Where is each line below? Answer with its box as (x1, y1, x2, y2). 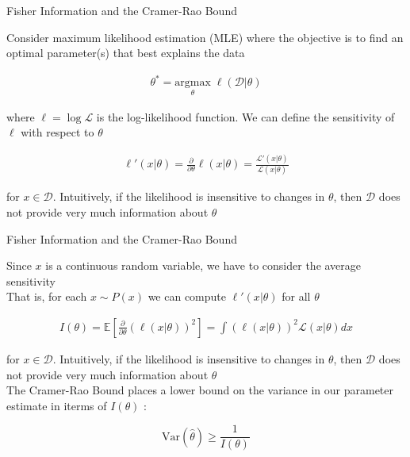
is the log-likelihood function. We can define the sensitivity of (96, 108, 395, 125)
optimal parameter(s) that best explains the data (6, 44, 245, 61)
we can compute (148, 288, 226, 305)
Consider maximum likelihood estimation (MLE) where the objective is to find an (6, 29, 404, 45)
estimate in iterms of (6, 397, 107, 413)
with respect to (21, 124, 94, 140)
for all (282, 288, 311, 305)
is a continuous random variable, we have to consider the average (45, 257, 362, 274)
